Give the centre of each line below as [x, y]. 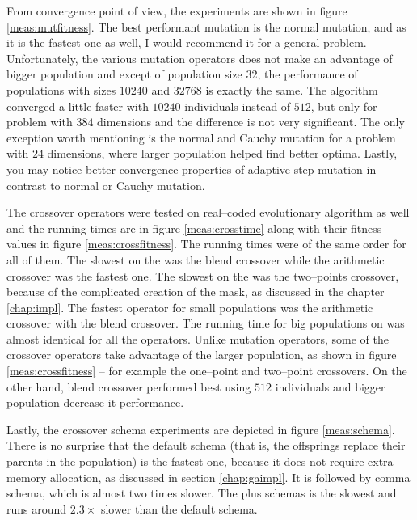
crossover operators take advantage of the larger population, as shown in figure [202, 355]
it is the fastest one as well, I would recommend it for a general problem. [187, 42]
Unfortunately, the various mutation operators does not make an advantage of [200, 58]
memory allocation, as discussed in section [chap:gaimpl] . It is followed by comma [208, 477]
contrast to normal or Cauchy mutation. [106, 185]
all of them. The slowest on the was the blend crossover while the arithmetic [196, 259]
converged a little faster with [78, 106]
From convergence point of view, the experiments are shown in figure [177, 11]
